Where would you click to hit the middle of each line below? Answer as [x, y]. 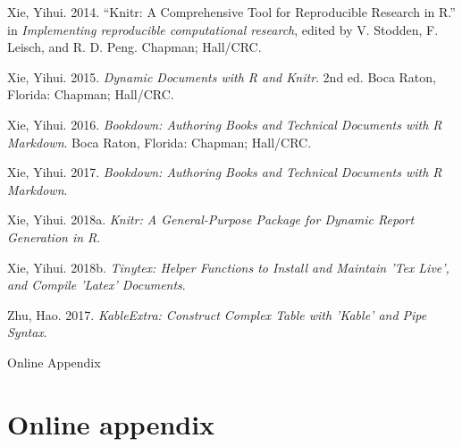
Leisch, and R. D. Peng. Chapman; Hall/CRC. [134, 47]
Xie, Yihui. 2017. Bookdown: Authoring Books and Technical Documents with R [225, 172]
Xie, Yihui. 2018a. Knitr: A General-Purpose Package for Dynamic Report [211, 219]
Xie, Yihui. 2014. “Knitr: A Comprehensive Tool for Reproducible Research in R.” [231, 12]
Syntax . [27, 332]
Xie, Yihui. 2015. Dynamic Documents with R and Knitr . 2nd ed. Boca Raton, [222, 76]
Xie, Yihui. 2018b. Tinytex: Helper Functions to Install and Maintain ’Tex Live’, [228, 267]
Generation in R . [54, 236]
